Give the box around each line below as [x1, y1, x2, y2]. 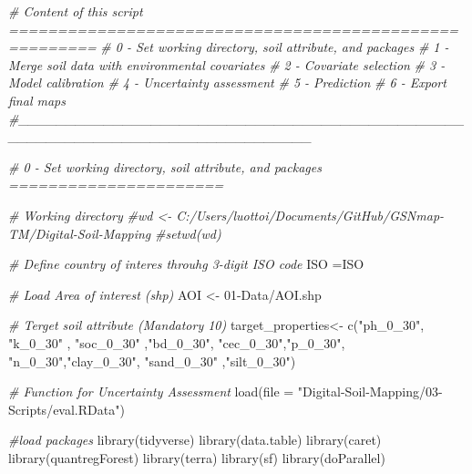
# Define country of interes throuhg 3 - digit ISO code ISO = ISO [8, 254, 364, 273]
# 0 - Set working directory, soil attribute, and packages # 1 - [100, 37, 449, 57]
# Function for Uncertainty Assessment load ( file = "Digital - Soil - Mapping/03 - [8, 382, 443, 401]
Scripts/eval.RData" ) [8, 399, 125, 418]
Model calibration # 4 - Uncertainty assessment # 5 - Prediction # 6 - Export [8, 73, 446, 92]
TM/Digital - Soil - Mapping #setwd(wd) [8, 223, 221, 242]
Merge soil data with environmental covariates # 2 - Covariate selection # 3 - [8, 55, 446, 74]
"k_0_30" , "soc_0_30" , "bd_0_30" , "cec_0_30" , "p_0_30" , [8, 333, 345, 352]
